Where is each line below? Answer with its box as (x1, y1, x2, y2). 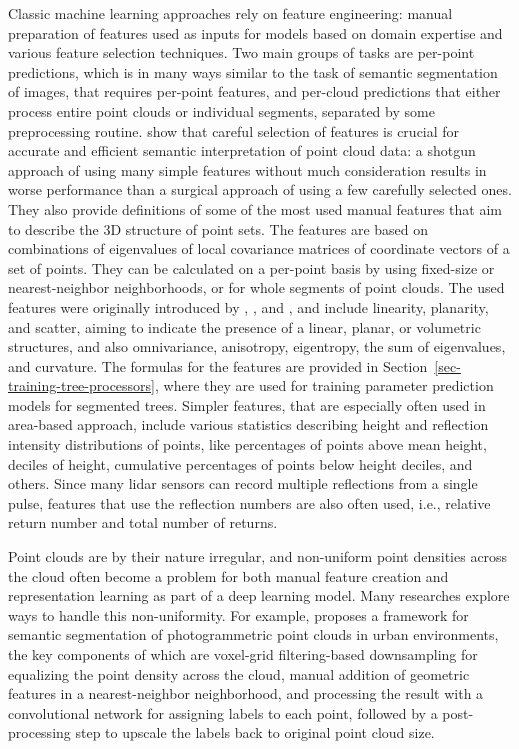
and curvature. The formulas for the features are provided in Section (8, 355, 428, 376)
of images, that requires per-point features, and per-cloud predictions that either (8, 81, 501, 102)
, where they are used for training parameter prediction (155, 375, 494, 396)
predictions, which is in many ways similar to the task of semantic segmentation (8, 61, 498, 82)
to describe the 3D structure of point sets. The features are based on (8, 218, 429, 239)
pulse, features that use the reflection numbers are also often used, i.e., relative (8, 492, 491, 513)
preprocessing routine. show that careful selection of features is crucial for (8, 120, 460, 141)
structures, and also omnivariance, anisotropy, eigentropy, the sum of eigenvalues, (8, 336, 506, 357)
